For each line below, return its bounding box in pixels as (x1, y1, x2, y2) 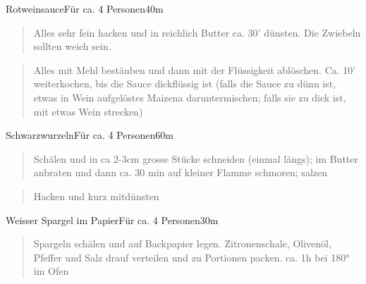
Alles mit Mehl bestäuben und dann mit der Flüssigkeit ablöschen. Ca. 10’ (33, 62, 356, 77)
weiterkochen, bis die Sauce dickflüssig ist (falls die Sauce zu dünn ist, (33, 76, 336, 91)
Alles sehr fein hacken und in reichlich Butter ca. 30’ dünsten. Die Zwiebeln (33, 25, 361, 39)
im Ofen (33, 264, 69, 278)
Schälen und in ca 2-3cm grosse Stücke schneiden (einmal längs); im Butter (33, 151, 359, 166)
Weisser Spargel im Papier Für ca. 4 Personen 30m (6, 212, 219, 227)
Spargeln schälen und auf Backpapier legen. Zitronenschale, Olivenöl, (33, 236, 331, 251)
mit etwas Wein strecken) (33, 104, 143, 118)
